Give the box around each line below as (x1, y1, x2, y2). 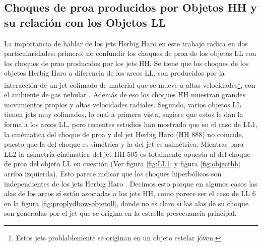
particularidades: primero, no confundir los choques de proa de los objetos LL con (4, 48, 256, 58)
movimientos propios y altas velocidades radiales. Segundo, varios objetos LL (4, 99, 241, 109)
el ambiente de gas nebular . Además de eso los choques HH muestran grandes (4, 89, 245, 100)
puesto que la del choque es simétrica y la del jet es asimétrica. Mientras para (4, 139, 244, 149)
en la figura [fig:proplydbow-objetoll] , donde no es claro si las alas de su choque (4, 198, 249, 208)
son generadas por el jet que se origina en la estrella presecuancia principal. (4, 208, 237, 218)
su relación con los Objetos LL (4, 14, 166, 30)
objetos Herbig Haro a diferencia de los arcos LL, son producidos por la (4, 68, 225, 78)
